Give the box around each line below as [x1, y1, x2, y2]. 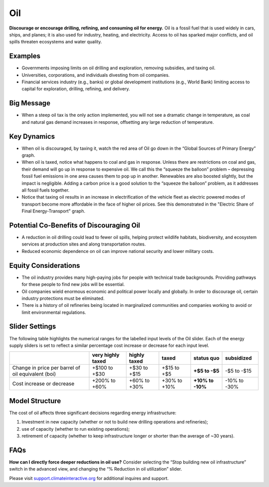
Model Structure [9, 397, 61, 405]
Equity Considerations [9, 261, 80, 269]
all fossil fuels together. [21, 187, 70, 193]
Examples [9, 52, 41, 60]
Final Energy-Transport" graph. [21, 208, 86, 214]
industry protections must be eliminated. [21, 295, 105, 301]
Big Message [9, 99, 51, 107]
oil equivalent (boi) [12, 371, 56, 378]
